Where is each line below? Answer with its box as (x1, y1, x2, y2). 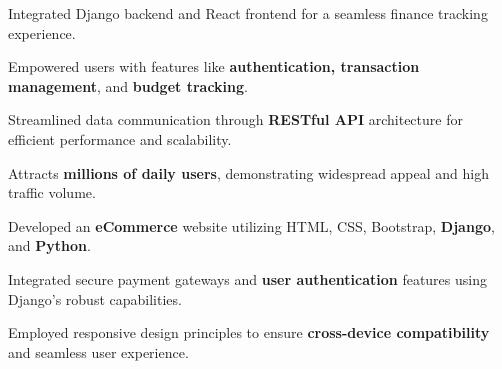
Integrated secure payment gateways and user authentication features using (8, 268, 487, 289)
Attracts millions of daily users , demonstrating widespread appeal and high (8, 162, 489, 183)
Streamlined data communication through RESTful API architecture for (8, 109, 463, 130)
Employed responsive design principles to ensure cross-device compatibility (8, 322, 490, 343)
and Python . (8, 235, 91, 256)
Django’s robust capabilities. (8, 288, 182, 309)
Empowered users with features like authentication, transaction (8, 56, 420, 77)
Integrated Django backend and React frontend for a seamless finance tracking (8, 3, 488, 23)
